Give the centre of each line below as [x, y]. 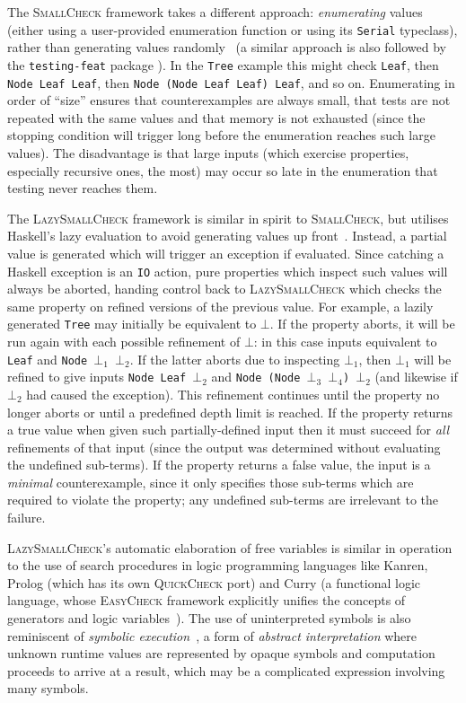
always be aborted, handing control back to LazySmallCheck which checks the [224, 289]
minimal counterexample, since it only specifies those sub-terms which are [211, 482]
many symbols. [48, 688]
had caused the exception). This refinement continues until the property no [233, 394]
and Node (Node [256, 377]
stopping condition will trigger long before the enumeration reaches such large [221, 135]
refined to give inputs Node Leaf [97, 377]
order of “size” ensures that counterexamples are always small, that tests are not [229, 100]
